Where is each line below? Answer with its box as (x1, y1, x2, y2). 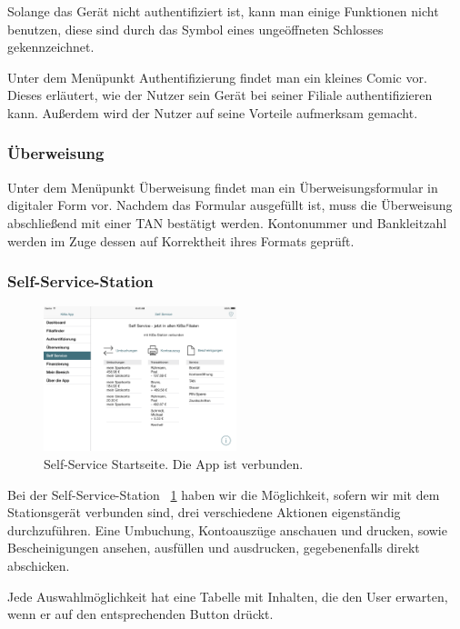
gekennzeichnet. (7, 37, 95, 56)
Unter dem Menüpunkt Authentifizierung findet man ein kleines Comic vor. (7, 67, 427, 86)
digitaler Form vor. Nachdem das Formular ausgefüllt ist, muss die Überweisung (7, 195, 453, 215)
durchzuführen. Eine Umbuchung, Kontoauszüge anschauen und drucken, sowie (7, 520, 447, 539)
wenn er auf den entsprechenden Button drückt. (7, 604, 274, 624)
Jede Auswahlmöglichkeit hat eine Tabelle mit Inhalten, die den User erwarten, (7, 586, 448, 605)
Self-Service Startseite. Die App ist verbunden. (44, 454, 304, 473)
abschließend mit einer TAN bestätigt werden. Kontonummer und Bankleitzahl (7, 213, 447, 232)
